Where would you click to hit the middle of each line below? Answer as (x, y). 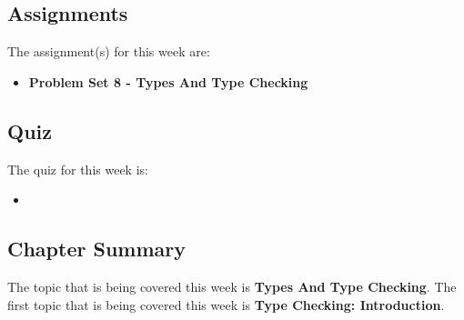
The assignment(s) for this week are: (109, 51)
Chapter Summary (96, 249)
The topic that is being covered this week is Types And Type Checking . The (232, 286)
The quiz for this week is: (78, 169)
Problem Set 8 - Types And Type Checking (168, 81)
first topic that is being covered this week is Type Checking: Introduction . (226, 304)
